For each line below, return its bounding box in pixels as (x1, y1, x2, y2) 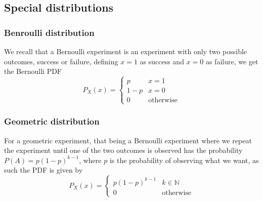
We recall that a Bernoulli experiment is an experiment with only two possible (4, 46, 247, 56)
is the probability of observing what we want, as (109, 154, 259, 165)
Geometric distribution (4, 115, 100, 128)
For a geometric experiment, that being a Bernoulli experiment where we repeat (4, 135, 252, 145)
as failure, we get (205, 56, 258, 66)
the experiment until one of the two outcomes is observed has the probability (4, 145, 243, 155)
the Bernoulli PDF (4, 66, 62, 76)
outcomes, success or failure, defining (4, 56, 118, 66)
